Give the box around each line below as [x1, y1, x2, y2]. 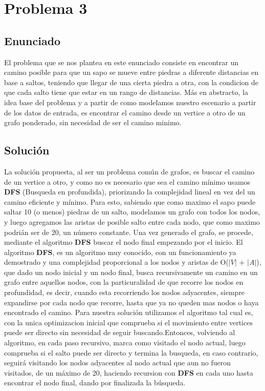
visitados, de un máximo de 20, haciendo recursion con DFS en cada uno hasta [4, 367, 253, 378]
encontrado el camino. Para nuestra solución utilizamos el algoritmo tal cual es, [4, 307, 253, 318]
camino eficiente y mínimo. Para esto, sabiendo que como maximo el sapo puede [4, 196, 256, 207]
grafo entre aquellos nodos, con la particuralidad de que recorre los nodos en [4, 277, 244, 287]
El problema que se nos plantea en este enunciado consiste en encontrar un [4, 56, 238, 67]
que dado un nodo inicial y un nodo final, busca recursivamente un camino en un [4, 266, 258, 277]
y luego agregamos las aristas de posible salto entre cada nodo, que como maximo [4, 216, 260, 227]
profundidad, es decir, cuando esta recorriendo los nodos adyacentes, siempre [4, 287, 245, 298]
